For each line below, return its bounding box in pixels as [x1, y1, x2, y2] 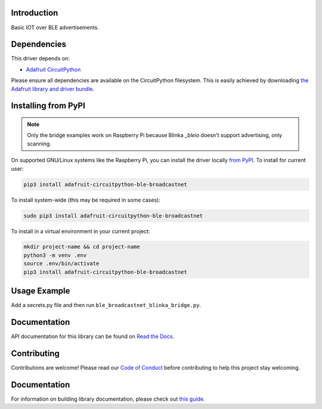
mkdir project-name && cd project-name [23, 243, 140, 250]
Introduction [11, 8, 58, 18]
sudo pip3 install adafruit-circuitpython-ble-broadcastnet [23, 212, 203, 219]
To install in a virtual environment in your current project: [11, 227, 150, 235]
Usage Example [11, 286, 70, 296]
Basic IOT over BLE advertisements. [11, 24, 100, 31]
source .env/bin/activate [23, 260, 100, 267]
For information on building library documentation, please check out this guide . [11, 395, 205, 402]
